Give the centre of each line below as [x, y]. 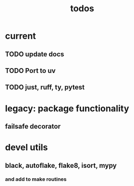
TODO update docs [35, 54]
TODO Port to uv [30, 71]
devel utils [26, 148]
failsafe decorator [33, 126]
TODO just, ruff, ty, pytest [45, 87]
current [21, 36]
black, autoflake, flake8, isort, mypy [61, 165]
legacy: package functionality [67, 108]
